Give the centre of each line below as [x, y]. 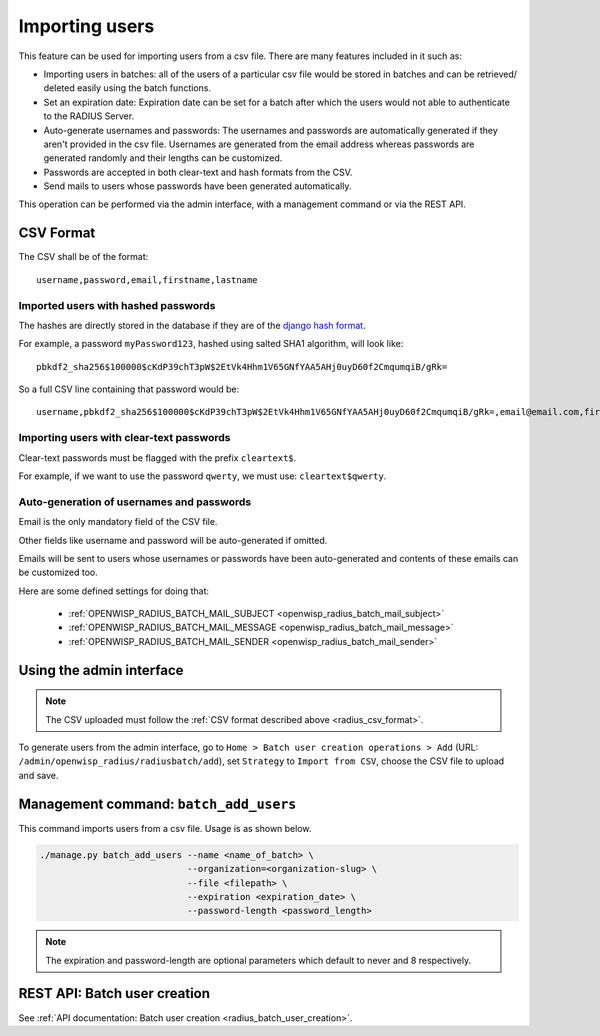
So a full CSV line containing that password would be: [129, 389]
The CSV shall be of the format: [83, 257]
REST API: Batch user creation [114, 993]
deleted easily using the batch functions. [127, 88]
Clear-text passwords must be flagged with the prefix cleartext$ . [157, 457]
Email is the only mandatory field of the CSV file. [118, 522]
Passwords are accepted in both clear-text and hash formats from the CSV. [198, 172]
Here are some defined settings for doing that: [114, 591]
